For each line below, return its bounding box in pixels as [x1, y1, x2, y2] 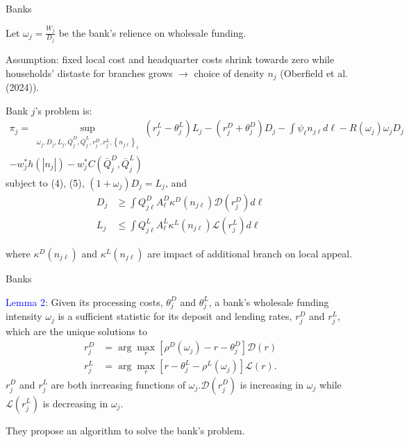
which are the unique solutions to [6, 324, 147, 339]
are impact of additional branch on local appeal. [147, 246, 353, 260]
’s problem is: [35, 103, 92, 117]
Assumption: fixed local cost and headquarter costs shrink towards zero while [6, 52, 335, 67]
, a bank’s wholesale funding [208, 294, 329, 309]
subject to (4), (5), [6, 175, 85, 189]
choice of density [194, 65, 265, 80]
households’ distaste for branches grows [6, 65, 173, 80]
